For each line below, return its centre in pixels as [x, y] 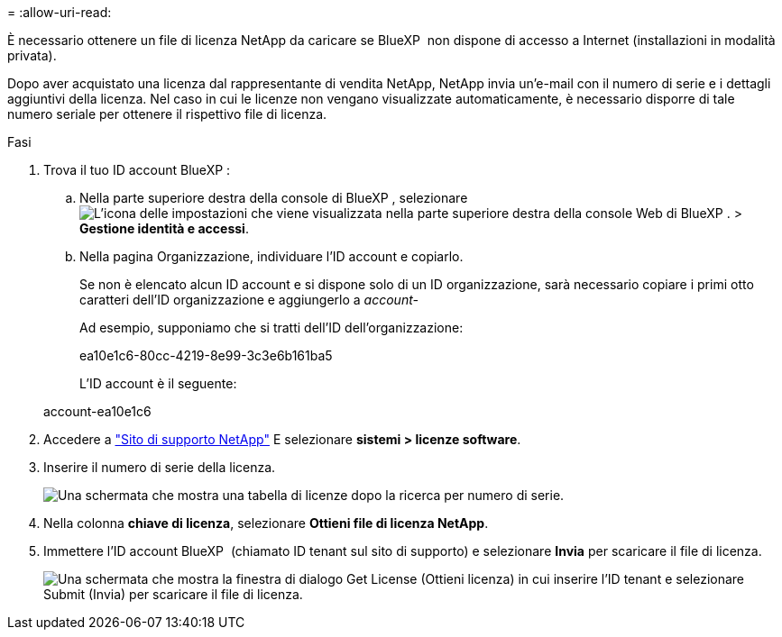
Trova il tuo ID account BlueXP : [137, 170]
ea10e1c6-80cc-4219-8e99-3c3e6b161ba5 [206, 355]
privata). [32, 55]
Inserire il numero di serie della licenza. [160, 467]
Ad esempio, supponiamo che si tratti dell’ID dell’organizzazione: [271, 328]
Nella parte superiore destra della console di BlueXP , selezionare [274, 198]
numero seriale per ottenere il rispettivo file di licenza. [167, 114]
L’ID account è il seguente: [158, 383]
